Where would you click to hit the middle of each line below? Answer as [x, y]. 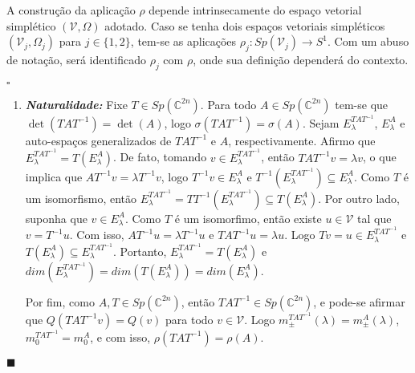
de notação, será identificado [76, 59]
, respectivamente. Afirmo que [302, 140]
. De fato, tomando [160, 157]
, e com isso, [120, 337]
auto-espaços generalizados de [98, 140]
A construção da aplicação [71, 10]
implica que [54, 176]
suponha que [56, 218]
